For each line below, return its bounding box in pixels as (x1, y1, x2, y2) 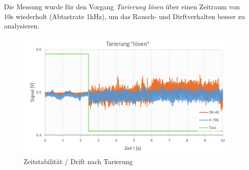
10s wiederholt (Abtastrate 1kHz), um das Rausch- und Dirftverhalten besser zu (4, 11, 245, 21)
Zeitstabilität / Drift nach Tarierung (24, 156, 133, 166)
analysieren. (4, 21, 40, 31)
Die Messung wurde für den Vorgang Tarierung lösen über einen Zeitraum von (4, 1, 240, 11)
